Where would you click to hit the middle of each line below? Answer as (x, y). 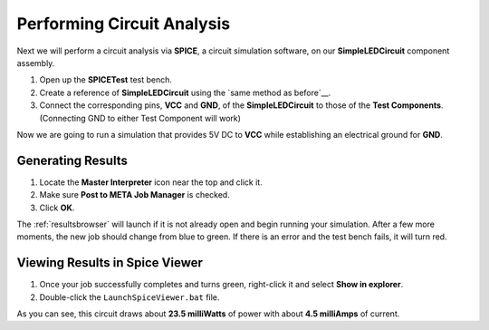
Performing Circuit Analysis (124, 24)
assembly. (36, 63)
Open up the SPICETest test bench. (105, 80)
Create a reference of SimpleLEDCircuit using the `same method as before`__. (185, 92)
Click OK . (57, 208)
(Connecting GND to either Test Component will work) (140, 118)
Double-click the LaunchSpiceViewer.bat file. (129, 297)
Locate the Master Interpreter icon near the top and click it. (151, 182)
